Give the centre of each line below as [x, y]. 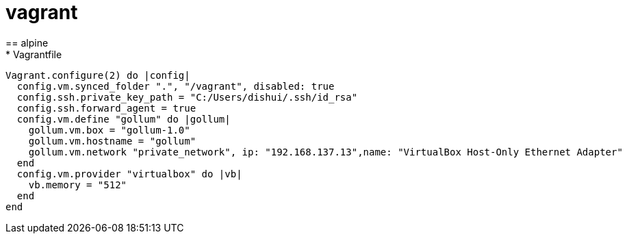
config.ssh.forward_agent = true [106, 108]
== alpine [27, 42]
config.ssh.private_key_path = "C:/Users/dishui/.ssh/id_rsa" [187, 97]
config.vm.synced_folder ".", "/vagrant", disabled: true [176, 86]
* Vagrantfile [34, 54]
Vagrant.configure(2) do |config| [98, 75]
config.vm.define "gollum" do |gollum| [124, 119]
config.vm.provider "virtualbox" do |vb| [129, 174]
